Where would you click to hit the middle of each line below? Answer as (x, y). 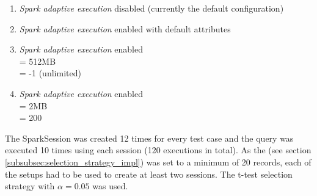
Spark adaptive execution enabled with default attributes (125, 28)
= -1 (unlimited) (50, 73)
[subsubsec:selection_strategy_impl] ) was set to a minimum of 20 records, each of (158, 162)
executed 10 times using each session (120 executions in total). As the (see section (158, 150)
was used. (110, 186)
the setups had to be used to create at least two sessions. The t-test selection (149, 174)
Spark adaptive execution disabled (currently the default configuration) (151, 8)
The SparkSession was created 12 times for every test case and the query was (149, 138)
